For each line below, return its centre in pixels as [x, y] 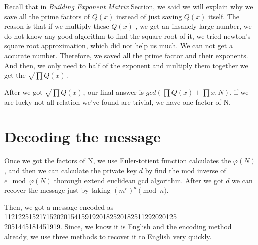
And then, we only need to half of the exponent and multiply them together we [126, 65]
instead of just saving [149, 16]
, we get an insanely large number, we [194, 26]
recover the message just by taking [57, 190]
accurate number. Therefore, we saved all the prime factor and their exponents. [126, 55]
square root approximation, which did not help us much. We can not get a [118, 45]
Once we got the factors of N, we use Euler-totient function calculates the [118, 160]
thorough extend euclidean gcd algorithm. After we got [139, 180]
